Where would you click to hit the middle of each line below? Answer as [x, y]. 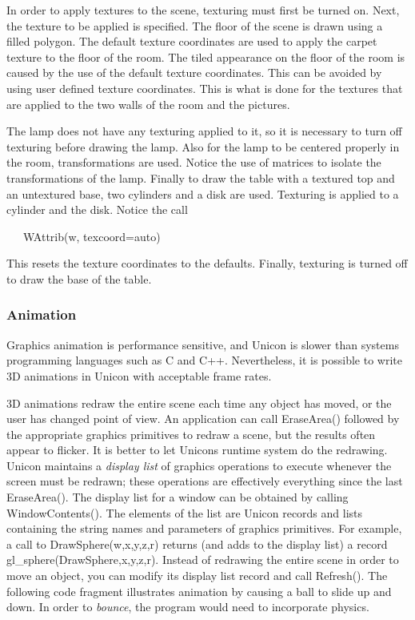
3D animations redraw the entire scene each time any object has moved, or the [199, 403]
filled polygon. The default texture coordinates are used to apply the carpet [192, 41]
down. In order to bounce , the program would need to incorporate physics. [188, 607]
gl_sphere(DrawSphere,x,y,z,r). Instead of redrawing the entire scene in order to [203, 560]
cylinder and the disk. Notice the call [97, 209]
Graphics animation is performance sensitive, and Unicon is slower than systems [203, 344]
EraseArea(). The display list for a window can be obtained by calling [178, 497]
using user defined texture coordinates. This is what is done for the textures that [205, 88]
